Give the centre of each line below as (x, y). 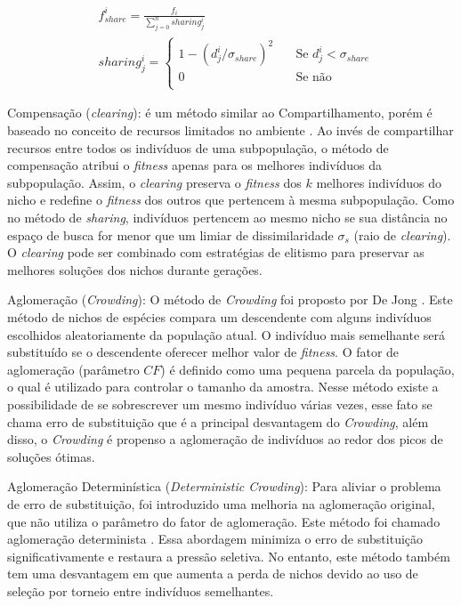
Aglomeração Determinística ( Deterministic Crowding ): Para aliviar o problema (224, 486)
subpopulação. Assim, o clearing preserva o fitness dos (154, 182)
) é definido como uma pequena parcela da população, (307, 369)
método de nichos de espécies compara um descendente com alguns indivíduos (219, 317)
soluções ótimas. (51, 456)
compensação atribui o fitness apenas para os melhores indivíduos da (195, 165)
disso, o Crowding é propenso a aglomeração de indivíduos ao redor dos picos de (225, 439)
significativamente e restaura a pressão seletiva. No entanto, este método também (229, 556)
